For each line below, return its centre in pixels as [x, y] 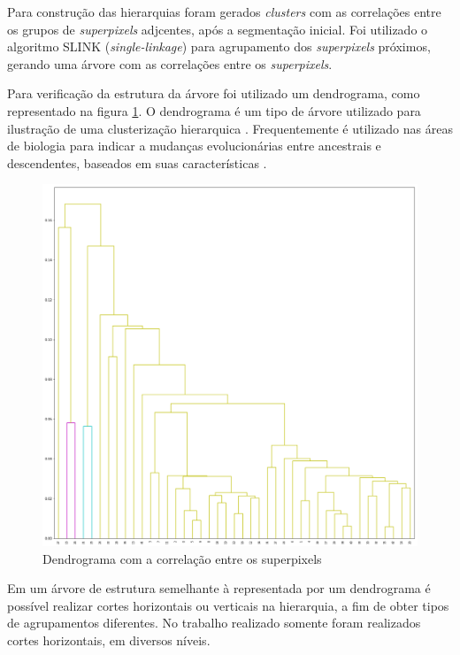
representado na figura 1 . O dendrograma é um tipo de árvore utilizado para [214, 110]
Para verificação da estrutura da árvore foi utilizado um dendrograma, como [214, 93]
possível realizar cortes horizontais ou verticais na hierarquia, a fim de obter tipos [228, 605]
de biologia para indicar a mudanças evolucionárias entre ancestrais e [194, 146]
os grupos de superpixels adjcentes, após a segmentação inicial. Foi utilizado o [218, 29]
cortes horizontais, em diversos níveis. [109, 640]
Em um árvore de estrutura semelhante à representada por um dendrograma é [219, 588]
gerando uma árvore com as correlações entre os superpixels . [170, 63]
